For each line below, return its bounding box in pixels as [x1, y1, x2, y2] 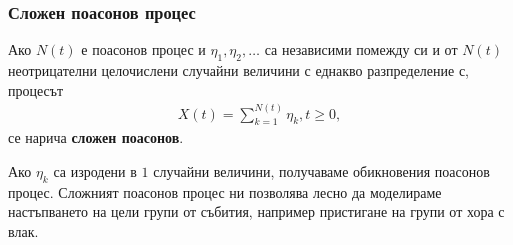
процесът [8, 79, 64, 100]
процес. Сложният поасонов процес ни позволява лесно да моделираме [8, 181, 442, 202]
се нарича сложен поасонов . [8, 127, 184, 148]
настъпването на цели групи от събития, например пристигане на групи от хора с [8, 201, 505, 222]
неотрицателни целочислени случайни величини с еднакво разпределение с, [8, 60, 470, 81]
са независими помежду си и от [264, 39, 458, 60]
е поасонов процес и [81, 39, 206, 60]
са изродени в [53, 161, 137, 182]
